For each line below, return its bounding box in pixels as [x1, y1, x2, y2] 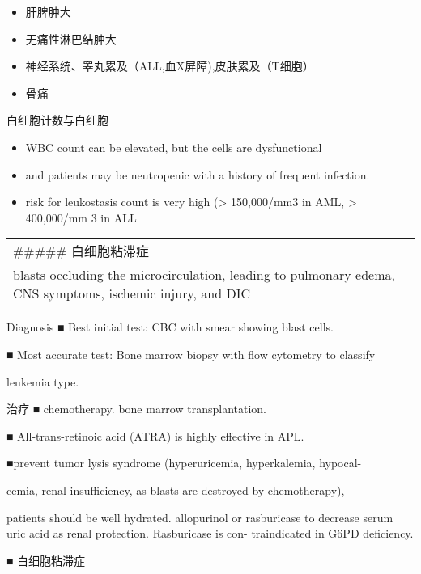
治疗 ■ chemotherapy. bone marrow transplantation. [6, 400, 267, 417]
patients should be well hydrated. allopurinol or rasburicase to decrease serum [6, 509, 393, 525]
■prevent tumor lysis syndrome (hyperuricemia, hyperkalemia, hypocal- [6, 454, 362, 471]
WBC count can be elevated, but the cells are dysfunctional [25, 138, 322, 155]
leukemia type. [6, 373, 79, 390]
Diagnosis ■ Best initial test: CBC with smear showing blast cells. [6, 319, 334, 336]
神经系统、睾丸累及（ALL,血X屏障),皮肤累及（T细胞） [25, 57, 314, 74]
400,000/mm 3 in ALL [25, 209, 137, 226]
